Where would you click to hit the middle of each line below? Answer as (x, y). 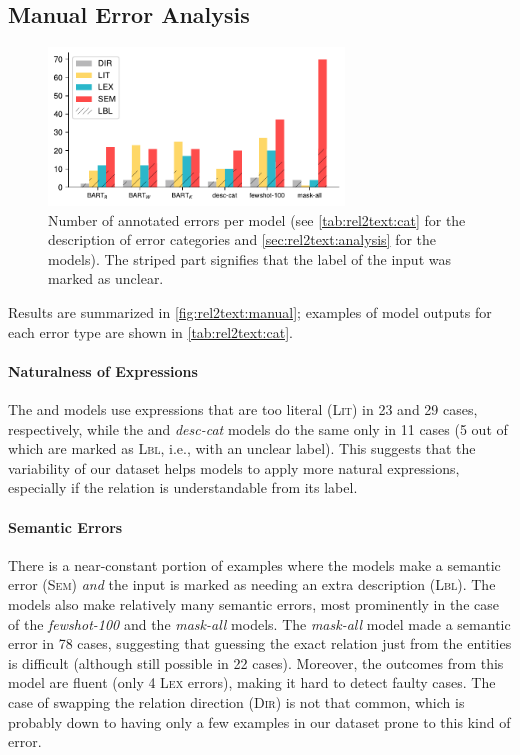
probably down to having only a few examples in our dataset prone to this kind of (259, 721)
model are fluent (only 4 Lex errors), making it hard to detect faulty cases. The (252, 682)
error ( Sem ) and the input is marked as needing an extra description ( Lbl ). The (252, 584)
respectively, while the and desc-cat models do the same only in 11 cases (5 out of (258, 428)
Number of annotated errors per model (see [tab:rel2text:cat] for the (257, 219)
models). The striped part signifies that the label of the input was (249, 258)
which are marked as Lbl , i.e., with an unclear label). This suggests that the (242, 448)
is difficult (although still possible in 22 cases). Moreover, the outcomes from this (256, 662)
